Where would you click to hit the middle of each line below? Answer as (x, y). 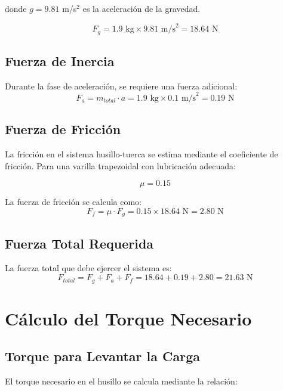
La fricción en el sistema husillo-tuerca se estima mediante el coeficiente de (141, 154)
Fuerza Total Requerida (79, 243)
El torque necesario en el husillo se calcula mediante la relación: (121, 381)
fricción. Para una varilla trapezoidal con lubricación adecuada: (121, 165)
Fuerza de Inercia (60, 60)
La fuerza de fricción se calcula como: (73, 202)
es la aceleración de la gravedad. (141, 8)
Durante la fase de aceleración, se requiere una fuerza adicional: (121, 86)
